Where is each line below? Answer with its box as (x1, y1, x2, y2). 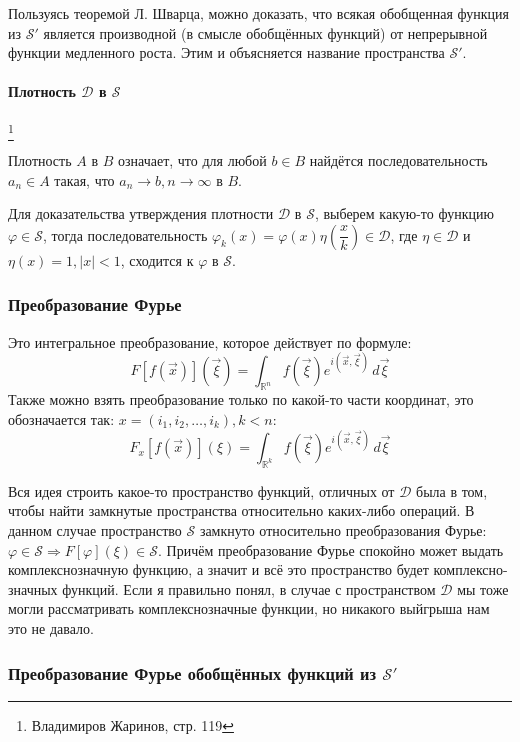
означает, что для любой (117, 149, 267, 170)
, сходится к (120, 249, 194, 270)
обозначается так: (8, 408, 115, 429)
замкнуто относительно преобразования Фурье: (199, 520, 487, 541)
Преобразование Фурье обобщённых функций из (8, 660, 377, 685)
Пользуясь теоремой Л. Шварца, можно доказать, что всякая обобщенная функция (8, 3, 509, 23)
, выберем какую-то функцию (314, 203, 494, 224)
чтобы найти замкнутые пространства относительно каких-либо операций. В (8, 500, 475, 521)
